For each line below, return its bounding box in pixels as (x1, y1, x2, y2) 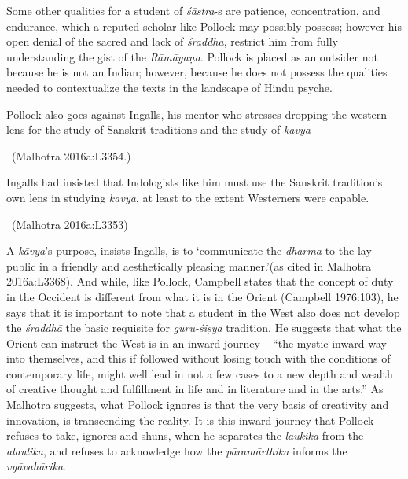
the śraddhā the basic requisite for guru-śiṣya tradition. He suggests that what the (6, 319, 402, 336)
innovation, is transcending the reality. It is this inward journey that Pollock (6, 411, 374, 428)
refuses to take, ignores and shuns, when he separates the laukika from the (6, 427, 364, 444)
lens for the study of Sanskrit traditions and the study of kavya (6, 121, 311, 138)
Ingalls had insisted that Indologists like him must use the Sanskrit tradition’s (6, 174, 383, 190)
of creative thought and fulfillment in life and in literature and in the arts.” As (6, 381, 384, 397)
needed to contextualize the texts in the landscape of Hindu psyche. (6, 79, 333, 95)
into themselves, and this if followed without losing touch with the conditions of (6, 350, 391, 367)
